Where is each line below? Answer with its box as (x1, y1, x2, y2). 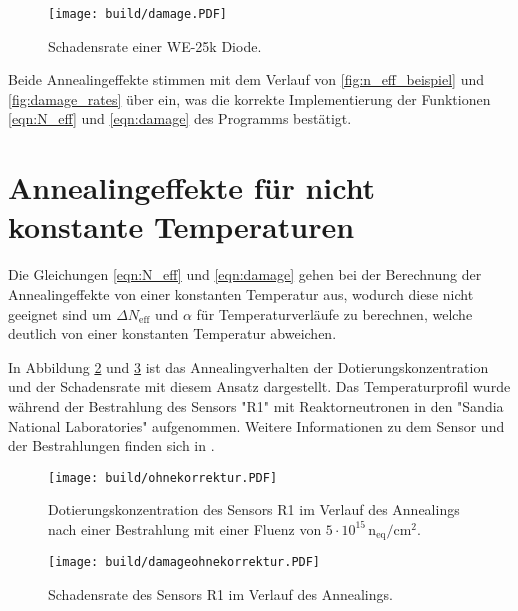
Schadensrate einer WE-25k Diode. (48, 35, 262, 56)
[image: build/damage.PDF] (48, 7, 227, 21)
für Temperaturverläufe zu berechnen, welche (196, 303, 473, 324)
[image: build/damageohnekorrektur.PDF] (48, 555, 321, 570)
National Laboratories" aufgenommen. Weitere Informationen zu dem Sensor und (8, 415, 505, 436)
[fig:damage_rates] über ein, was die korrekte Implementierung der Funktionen (8, 88, 491, 109)
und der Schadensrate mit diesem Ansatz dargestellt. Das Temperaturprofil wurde (8, 376, 511, 397)
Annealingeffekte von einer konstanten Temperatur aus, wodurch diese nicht (8, 283, 474, 304)
